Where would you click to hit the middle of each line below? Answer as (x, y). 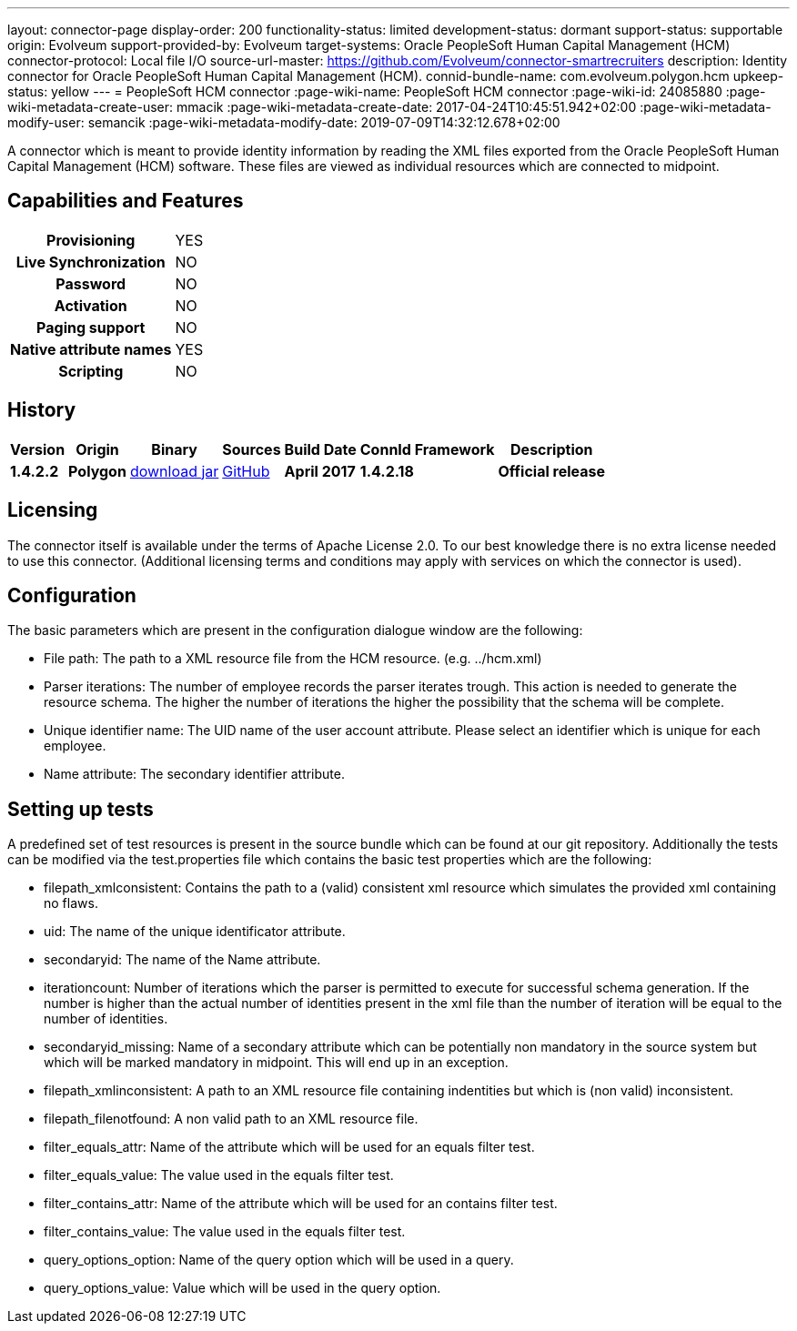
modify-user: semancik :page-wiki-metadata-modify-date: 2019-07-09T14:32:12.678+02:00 (284, 122)
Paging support (91, 327)
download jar (174, 471)
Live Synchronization (91, 262)
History (42, 410)
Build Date (320, 449)
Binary (174, 449)
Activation (91, 305)
